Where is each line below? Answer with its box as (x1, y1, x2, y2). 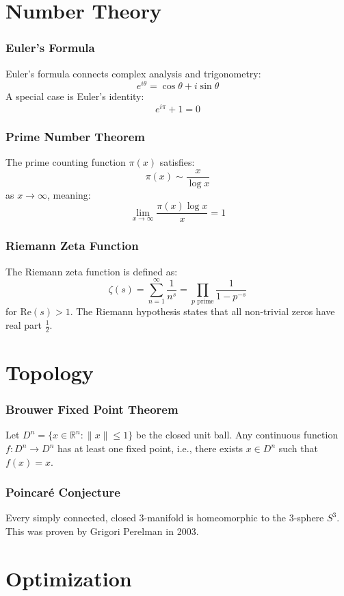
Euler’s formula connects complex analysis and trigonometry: (5, 66, 261, 80)
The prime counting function (5, 155, 126, 169)
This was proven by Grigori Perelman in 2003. (5, 524, 199, 538)
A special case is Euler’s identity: (5, 89, 144, 103)
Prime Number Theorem (5, 127, 145, 145)
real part (5, 318, 42, 332)
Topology (5, 358, 94, 386)
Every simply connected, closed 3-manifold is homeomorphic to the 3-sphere (5, 510, 324, 525)
